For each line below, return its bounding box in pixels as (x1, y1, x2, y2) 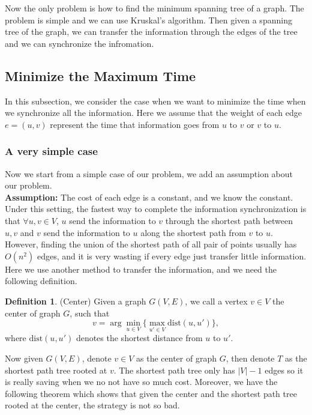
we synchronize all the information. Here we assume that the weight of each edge (5, 106, 302, 119)
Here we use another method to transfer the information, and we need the (5, 262, 277, 275)
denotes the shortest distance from (76, 332, 203, 344)
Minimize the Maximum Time (5, 66, 196, 85)
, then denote (226, 351, 275, 364)
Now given (5, 351, 43, 364)
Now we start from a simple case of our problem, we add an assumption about (5, 167, 293, 180)
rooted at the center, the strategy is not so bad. (5, 399, 180, 411)
